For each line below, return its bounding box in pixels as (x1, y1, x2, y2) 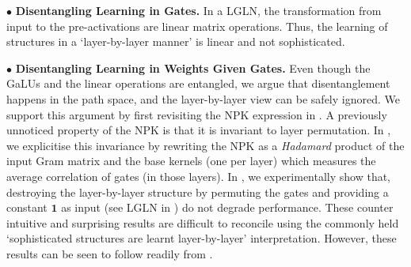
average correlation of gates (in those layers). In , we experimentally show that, (6, 167, 391, 184)
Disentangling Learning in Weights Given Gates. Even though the (15, 59, 371, 76)
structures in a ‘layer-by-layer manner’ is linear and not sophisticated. (6, 33, 345, 50)
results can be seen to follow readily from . (6, 245, 213, 261)
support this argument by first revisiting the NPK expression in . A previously (6, 106, 387, 122)
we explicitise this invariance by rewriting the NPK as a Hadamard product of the (6, 137, 405, 153)
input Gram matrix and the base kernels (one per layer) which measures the (6, 152, 376, 169)
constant (6, 199, 48, 216)
